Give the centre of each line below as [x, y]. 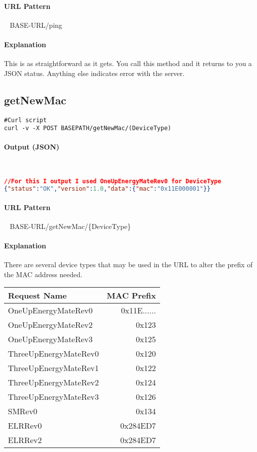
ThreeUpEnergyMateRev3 [53, 397]
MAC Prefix [131, 296]
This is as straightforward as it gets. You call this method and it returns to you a [128, 63]
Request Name [38, 296]
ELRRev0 [25, 426]
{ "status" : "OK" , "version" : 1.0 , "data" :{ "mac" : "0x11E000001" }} [107, 189]
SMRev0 [23, 411]
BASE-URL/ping [36, 25]
